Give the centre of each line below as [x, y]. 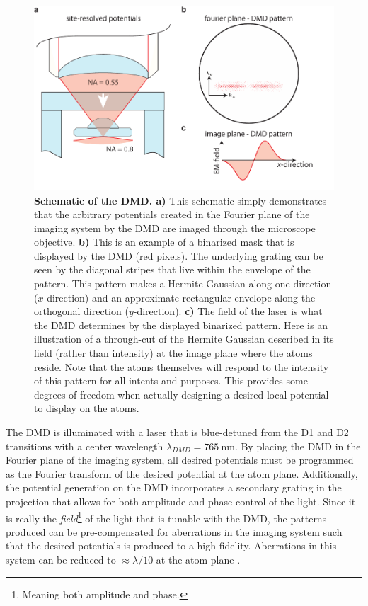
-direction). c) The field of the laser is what [228, 311]
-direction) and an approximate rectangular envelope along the [179, 297]
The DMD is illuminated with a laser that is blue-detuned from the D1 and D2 [177, 432]
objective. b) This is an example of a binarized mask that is [164, 242]
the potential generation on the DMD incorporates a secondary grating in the [174, 487]
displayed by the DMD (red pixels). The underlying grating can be [179, 255]
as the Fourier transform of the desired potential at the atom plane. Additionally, [182, 473]
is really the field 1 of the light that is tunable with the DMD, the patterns [166, 517]
